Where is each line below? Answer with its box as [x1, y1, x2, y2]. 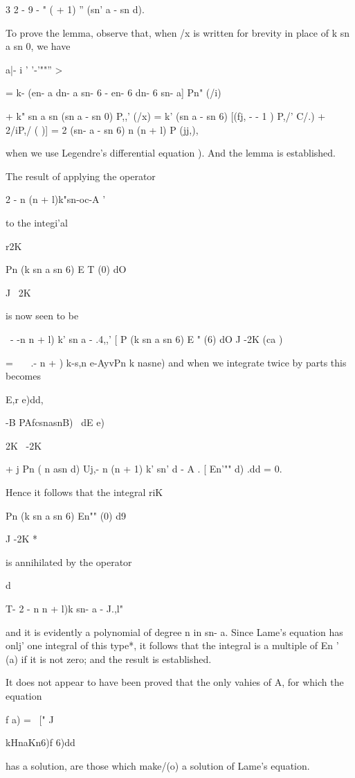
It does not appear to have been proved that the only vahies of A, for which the [6, 675, 344, 689]
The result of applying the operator [6, 168, 156, 183]
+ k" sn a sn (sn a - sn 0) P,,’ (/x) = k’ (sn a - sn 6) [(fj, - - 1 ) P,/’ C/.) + [6, 108, 326, 123]
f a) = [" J [6, 711, 54, 726]
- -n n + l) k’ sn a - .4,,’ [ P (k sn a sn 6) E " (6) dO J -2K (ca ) [10, 331, 283, 346]
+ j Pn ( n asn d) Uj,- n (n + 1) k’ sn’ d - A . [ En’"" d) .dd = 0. [6, 461, 282, 476]
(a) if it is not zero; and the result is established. [6, 651, 212, 666]
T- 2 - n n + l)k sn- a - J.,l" [6, 601, 123, 616]
